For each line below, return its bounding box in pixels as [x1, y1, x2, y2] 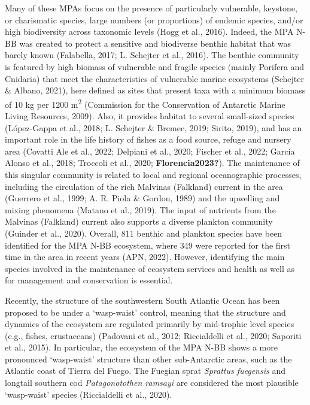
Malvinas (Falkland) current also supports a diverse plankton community [5, 215, 273, 228]
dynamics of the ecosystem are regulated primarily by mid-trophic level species [5, 318, 294, 330]
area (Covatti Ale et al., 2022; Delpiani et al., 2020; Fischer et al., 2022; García [5, 144, 295, 157]
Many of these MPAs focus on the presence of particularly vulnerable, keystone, [5, 2, 297, 14]
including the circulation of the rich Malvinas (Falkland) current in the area [5, 180, 283, 192]
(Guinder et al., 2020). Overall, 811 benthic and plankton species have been [5, 226, 282, 239]
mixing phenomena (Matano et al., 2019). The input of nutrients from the [5, 203, 276, 216]
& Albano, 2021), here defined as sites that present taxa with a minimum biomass [5, 84, 306, 96]
